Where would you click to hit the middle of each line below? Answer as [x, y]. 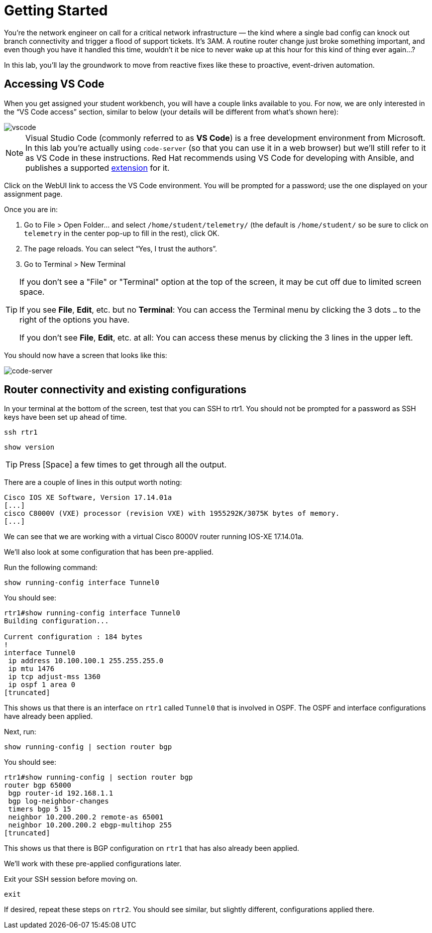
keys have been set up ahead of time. [65, 417]
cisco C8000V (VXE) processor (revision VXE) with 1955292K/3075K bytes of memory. [172, 514]
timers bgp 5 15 [40, 809]
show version [29, 447]
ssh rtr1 [21, 432]
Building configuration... [56, 621]
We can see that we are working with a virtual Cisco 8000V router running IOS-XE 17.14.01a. [154, 537]
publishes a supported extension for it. [98, 168]
